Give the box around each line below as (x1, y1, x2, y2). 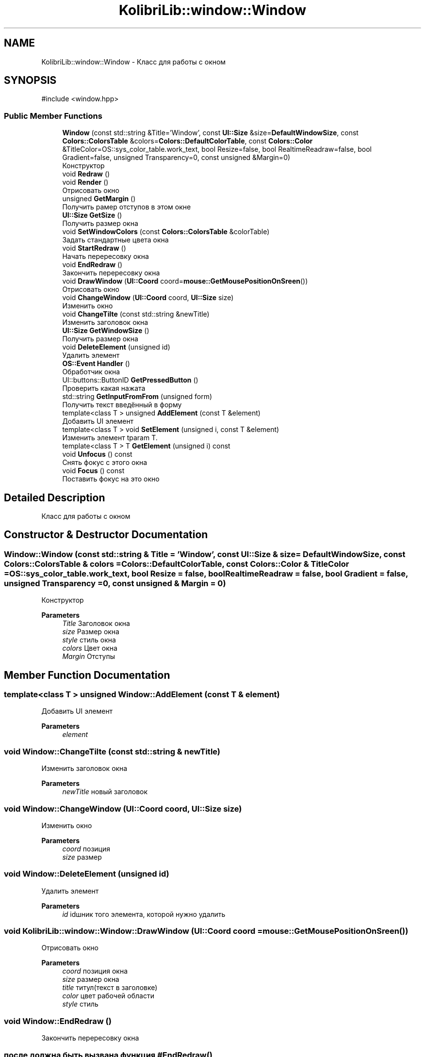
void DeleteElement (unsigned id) (62, 343, 170, 352)
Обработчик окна (62, 368, 120, 376)
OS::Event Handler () (62, 359, 130, 368)
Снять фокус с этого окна (62, 458, 147, 467)
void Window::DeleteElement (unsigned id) (4, 869, 169, 879)
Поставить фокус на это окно (62, 475, 160, 483)
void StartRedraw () (62, 244, 126, 253)
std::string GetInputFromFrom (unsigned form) (62, 392, 212, 401)
